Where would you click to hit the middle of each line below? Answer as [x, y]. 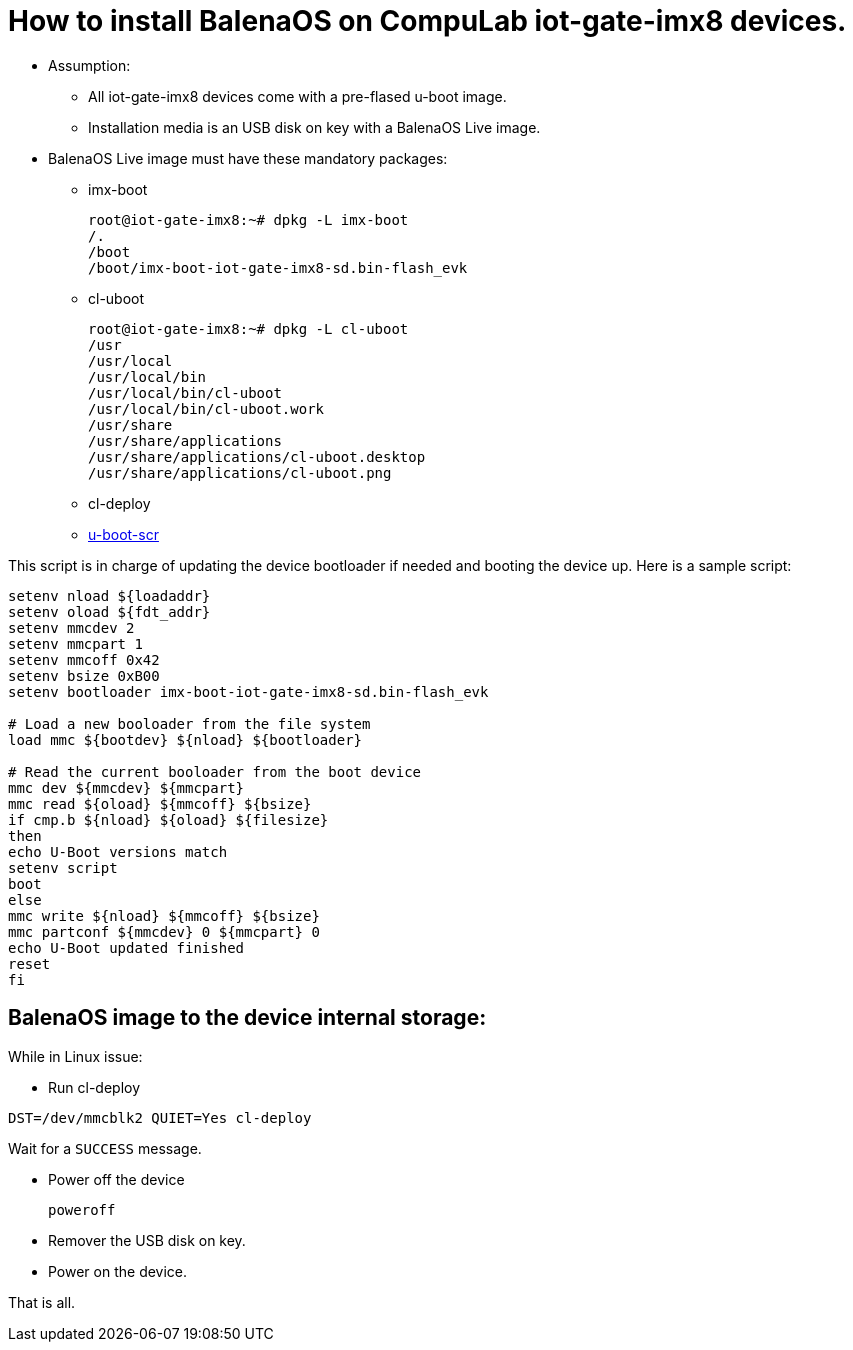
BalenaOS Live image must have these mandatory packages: [248, 158]
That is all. [42, 1302]
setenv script [63, 867]
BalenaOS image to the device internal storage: [247, 1018]
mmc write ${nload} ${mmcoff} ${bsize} [164, 915]
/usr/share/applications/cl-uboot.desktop [257, 456]
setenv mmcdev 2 [71, 627]
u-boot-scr [123, 534]
